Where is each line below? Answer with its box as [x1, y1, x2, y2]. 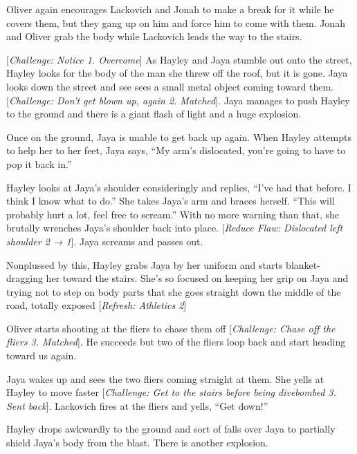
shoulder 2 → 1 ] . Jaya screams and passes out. [6, 234, 203, 248]
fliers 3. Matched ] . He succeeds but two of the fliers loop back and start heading [6, 334, 346, 349]
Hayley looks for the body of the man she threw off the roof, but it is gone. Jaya [6, 66, 348, 80]
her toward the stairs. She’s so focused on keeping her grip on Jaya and [46, 271, 349, 285]
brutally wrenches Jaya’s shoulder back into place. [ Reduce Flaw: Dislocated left [6, 220, 343, 235]
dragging [6, 271, 43, 285]
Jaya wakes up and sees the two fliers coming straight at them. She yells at [6, 371, 324, 386]
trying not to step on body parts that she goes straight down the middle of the [6, 284, 341, 299]
